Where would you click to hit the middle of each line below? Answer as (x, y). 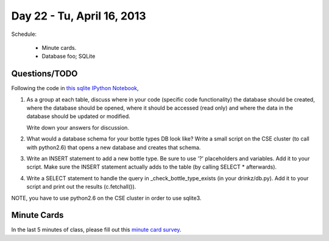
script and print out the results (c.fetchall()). (81, 187)
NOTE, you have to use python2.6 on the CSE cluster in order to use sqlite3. (106, 198)
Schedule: (24, 34)
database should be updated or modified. (78, 116)
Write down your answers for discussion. (78, 127)
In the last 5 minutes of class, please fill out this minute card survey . (96, 230)
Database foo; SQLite (69, 56)
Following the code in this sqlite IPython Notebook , (75, 88)
